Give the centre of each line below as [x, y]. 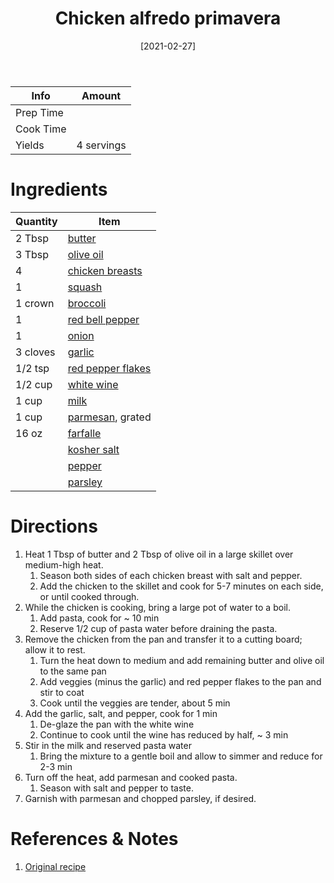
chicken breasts [105, 270]
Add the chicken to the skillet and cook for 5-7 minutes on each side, [181, 586]
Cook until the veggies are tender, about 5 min [135, 703]
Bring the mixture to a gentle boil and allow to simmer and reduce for [181, 756]
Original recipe [55, 866]
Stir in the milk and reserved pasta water [108, 745]
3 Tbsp [32, 254]
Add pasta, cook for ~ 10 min [99, 618]
